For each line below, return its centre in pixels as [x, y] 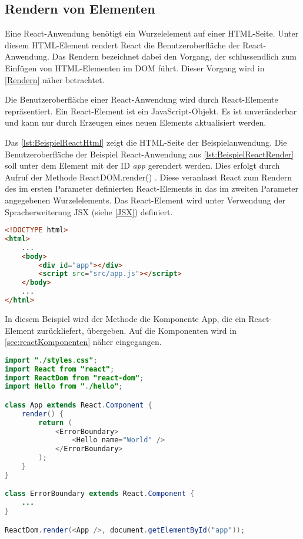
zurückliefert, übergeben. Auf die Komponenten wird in [137, 330]
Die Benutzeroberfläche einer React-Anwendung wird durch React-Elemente [141, 99]
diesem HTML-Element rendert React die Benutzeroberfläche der [122, 45]
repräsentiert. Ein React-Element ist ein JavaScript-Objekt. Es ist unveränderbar [151, 111]
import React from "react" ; [60, 369]
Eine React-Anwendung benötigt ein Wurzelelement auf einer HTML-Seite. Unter [152, 33]
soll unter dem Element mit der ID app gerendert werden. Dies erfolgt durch [142, 165]
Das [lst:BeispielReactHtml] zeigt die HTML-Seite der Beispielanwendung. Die [146, 142]
